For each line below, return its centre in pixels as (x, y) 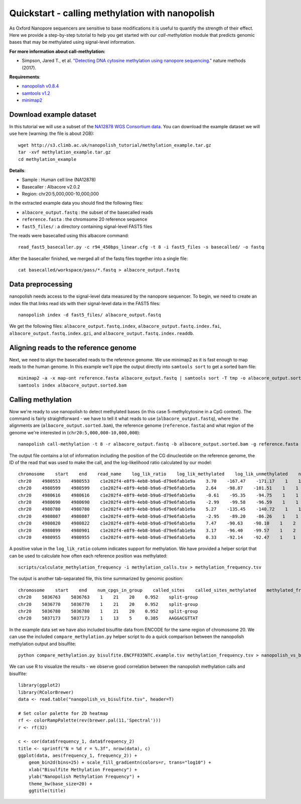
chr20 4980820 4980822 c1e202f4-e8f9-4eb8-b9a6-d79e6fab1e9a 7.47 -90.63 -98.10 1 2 (157, 523)
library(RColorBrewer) (46, 692)
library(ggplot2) (39, 685)
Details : (18, 170)
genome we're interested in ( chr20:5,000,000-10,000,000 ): (75, 432)
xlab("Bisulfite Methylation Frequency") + (83, 770)
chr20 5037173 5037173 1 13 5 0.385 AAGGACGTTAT (108, 618)
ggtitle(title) (47, 791)
